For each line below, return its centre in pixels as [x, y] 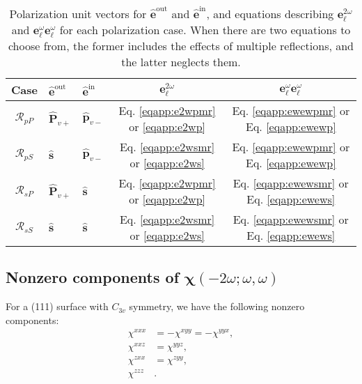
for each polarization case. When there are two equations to [205, 30]
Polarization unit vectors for [78, 14]
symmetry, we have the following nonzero [217, 306]
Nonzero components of [92, 277]
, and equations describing [270, 14]
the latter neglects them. [181, 62]
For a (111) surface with [57, 306]
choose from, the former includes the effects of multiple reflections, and [181, 46]
